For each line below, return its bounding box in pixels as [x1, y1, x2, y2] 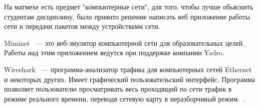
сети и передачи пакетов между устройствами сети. [4, 21, 160, 31]
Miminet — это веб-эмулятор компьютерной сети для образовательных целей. [4, 37, 245, 48]
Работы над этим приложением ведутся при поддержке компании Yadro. [4, 47, 225, 58]
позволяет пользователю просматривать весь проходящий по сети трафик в [4, 84, 232, 94]
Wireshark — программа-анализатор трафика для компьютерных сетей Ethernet [4, 64, 252, 74]
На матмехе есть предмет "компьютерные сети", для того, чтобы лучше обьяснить [4, 1, 254, 11]
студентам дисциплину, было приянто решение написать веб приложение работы [4, 11, 251, 21]
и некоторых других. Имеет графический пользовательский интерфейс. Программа [4, 74, 255, 84]
